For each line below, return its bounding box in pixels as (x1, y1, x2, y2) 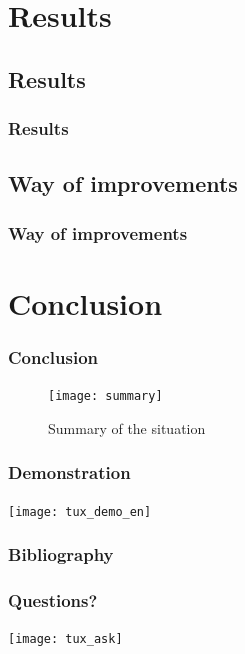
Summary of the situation (48, 417, 206, 438)
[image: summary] (48, 389, 163, 404)
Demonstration (8, 460, 131, 485)
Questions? (8, 588, 98, 613)
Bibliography (8, 542, 114, 567)
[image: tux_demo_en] (8, 504, 152, 519)
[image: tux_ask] (8, 632, 123, 647)
